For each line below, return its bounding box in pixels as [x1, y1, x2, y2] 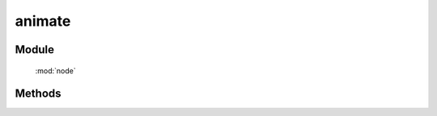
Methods [15, 87, 62, 101]
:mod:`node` [35, 65, 76, 76]
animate [15, 12, 71, 30]
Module [15, 43, 54, 56]
